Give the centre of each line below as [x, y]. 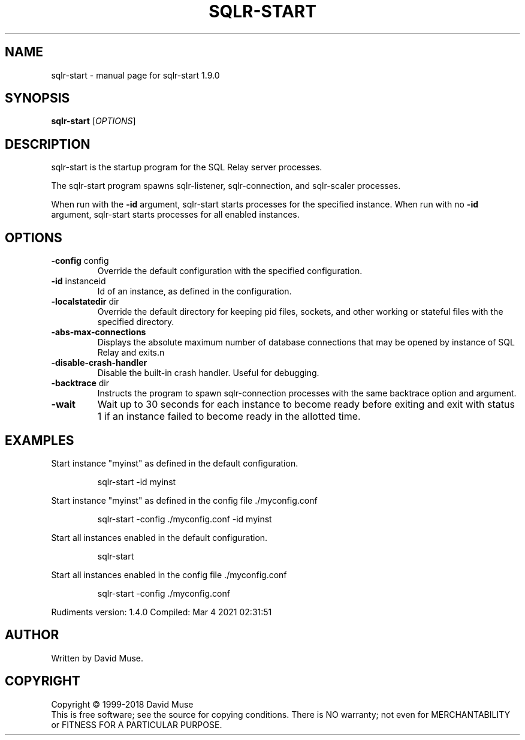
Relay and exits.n [131, 353]
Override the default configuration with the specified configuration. [230, 271]
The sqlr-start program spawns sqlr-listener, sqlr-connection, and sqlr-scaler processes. [226, 186]
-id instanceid [79, 281]
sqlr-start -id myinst [137, 482]
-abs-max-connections [99, 332]
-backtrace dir [80, 383]
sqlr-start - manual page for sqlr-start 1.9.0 [135, 75]
